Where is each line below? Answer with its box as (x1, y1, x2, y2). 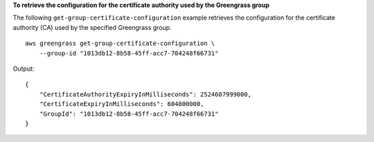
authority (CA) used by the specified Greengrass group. (12, 23, 172, 31)
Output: (12, 64, 35, 73)
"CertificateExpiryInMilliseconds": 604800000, (39, 100, 204, 108)
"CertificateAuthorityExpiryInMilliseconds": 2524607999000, (39, 90, 252, 98)
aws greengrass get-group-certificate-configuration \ (25, 39, 215, 48)
